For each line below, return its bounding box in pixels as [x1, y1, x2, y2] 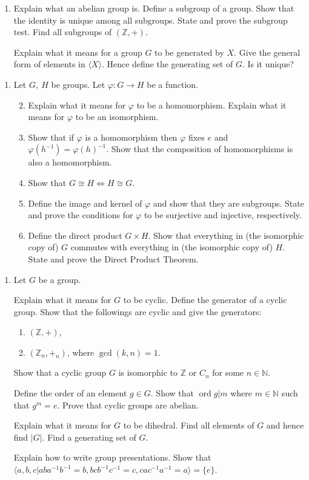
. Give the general [234, 45, 301, 58]
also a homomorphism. [28, 156, 112, 168]
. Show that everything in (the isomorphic [148, 228, 304, 241]
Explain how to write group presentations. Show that [13, 451, 211, 464]
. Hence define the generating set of [101, 58, 233, 70]
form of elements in [13, 58, 85, 70]
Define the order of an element [13, 387, 127, 399]
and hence [266, 419, 304, 432]
